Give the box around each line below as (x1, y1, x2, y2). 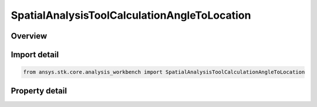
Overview (11, 31, 48, 41)
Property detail (11, 85, 68, 96)
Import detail (11, 50, 59, 60)
